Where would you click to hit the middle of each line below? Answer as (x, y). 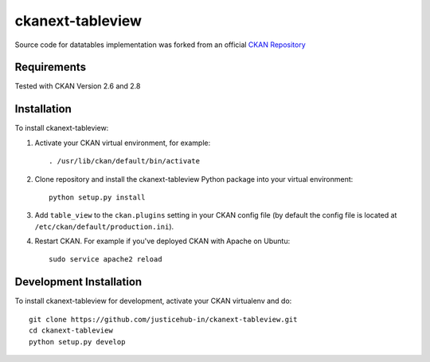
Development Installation (78, 282)
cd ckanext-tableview (71, 331)
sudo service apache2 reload (106, 260)
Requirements (51, 67)
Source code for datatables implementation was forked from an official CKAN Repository (160, 45)
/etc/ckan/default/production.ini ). (104, 226)
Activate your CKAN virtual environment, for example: (123, 143)
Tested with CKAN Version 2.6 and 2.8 (78, 86)
